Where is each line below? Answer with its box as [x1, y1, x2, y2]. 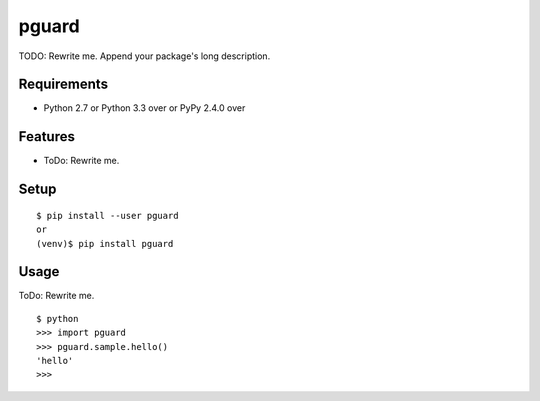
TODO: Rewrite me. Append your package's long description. [18, 50, 271, 62]
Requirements [18, 76, 109, 93]
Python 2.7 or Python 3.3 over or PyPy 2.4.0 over [43, 102, 246, 114]
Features [18, 128, 75, 145]
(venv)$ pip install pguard [36, 238, 174, 249]
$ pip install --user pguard [36, 210, 179, 221]
